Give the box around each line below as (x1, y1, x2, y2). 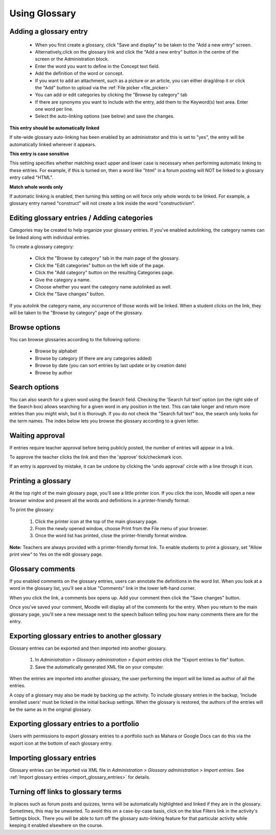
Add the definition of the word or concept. (35, 70, 124, 77)
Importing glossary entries (9, 753, 97, 762)
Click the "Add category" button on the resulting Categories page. (35, 270, 174, 276)
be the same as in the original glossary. (9, 706, 92, 712)
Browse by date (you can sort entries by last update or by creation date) (35, 363, 187, 369)
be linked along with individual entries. (9, 234, 90, 240)
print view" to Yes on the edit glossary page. (9, 552, 103, 558)
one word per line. (35, 106, 74, 112)
